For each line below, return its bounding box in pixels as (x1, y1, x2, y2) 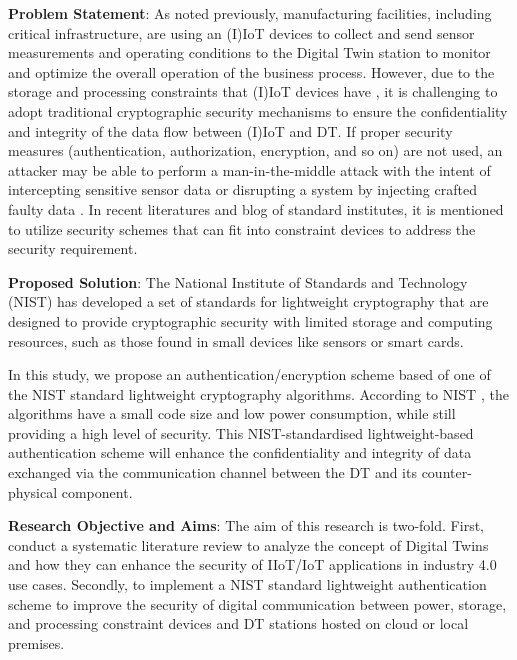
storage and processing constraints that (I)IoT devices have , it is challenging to (8, 81, 498, 102)
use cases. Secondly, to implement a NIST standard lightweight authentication (8, 574, 487, 595)
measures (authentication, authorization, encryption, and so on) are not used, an (8, 140, 503, 161)
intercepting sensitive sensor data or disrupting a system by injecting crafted (8, 179, 477, 200)
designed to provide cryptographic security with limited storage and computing (8, 310, 493, 331)
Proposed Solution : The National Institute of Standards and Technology (8, 271, 468, 292)
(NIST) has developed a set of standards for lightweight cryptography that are (8, 291, 489, 312)
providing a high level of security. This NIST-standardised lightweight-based (8, 422, 474, 443)
